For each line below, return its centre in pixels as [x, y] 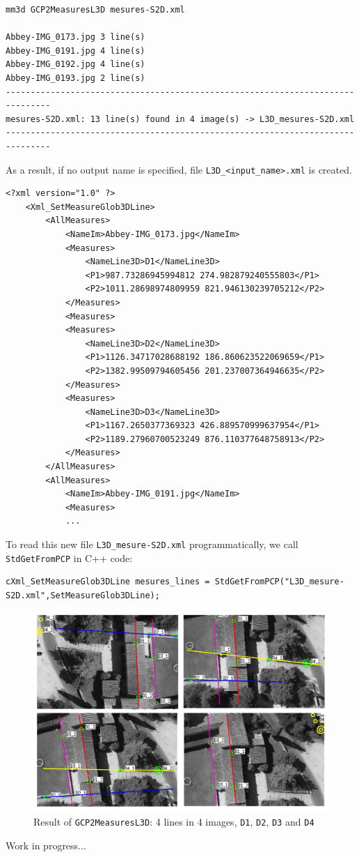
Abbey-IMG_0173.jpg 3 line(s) [75, 37]
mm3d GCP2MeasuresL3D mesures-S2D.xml [95, 10]
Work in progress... [46, 845]
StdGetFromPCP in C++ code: [69, 558]
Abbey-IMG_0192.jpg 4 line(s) [75, 65]
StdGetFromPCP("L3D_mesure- [279, 582]
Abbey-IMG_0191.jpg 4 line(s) [75, 51]
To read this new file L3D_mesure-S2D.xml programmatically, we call [152, 544]
